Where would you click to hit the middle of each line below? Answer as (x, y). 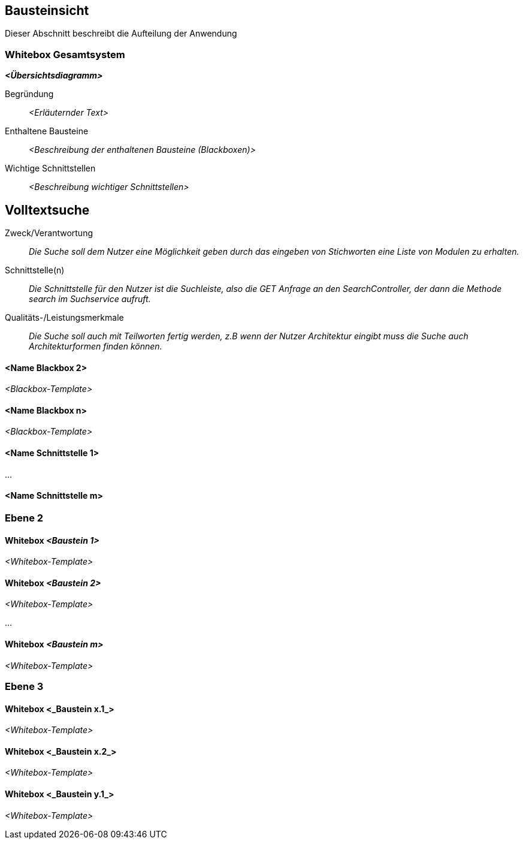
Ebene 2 (24, 518)
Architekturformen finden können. (96, 346)
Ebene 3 (24, 686)
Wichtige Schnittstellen (50, 168)
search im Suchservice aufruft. (90, 299)
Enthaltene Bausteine (47, 131)
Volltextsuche (47, 210)
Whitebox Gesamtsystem (65, 54)
